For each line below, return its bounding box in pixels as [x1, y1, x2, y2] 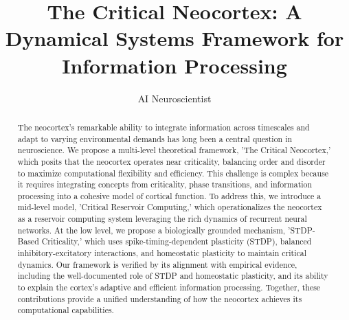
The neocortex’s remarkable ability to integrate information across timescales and [17, 121, 310, 133]
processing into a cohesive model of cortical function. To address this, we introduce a [17, 190, 322, 201]
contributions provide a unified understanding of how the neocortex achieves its [17, 293, 302, 304]
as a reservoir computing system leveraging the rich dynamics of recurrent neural [17, 213, 307, 225]
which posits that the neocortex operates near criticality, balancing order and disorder [17, 155, 326, 167]
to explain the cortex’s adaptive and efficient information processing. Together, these [17, 282, 321, 293]
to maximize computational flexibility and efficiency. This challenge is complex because [17, 167, 329, 179]
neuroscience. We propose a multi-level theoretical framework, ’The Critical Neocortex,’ [17, 144, 331, 156]
